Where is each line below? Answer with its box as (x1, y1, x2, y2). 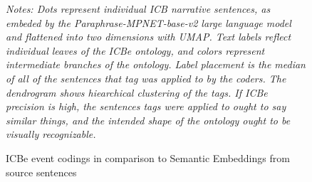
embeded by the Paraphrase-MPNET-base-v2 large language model (6, 15, 291, 30)
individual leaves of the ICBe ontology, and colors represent (6, 43, 265, 58)
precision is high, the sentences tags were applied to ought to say (6, 99, 286, 114)
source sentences (6, 164, 77, 179)
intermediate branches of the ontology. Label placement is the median (6, 57, 306, 72)
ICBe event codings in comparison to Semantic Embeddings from (6, 150, 290, 165)
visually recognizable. (6, 127, 96, 141)
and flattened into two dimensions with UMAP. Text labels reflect (6, 29, 291, 44)
